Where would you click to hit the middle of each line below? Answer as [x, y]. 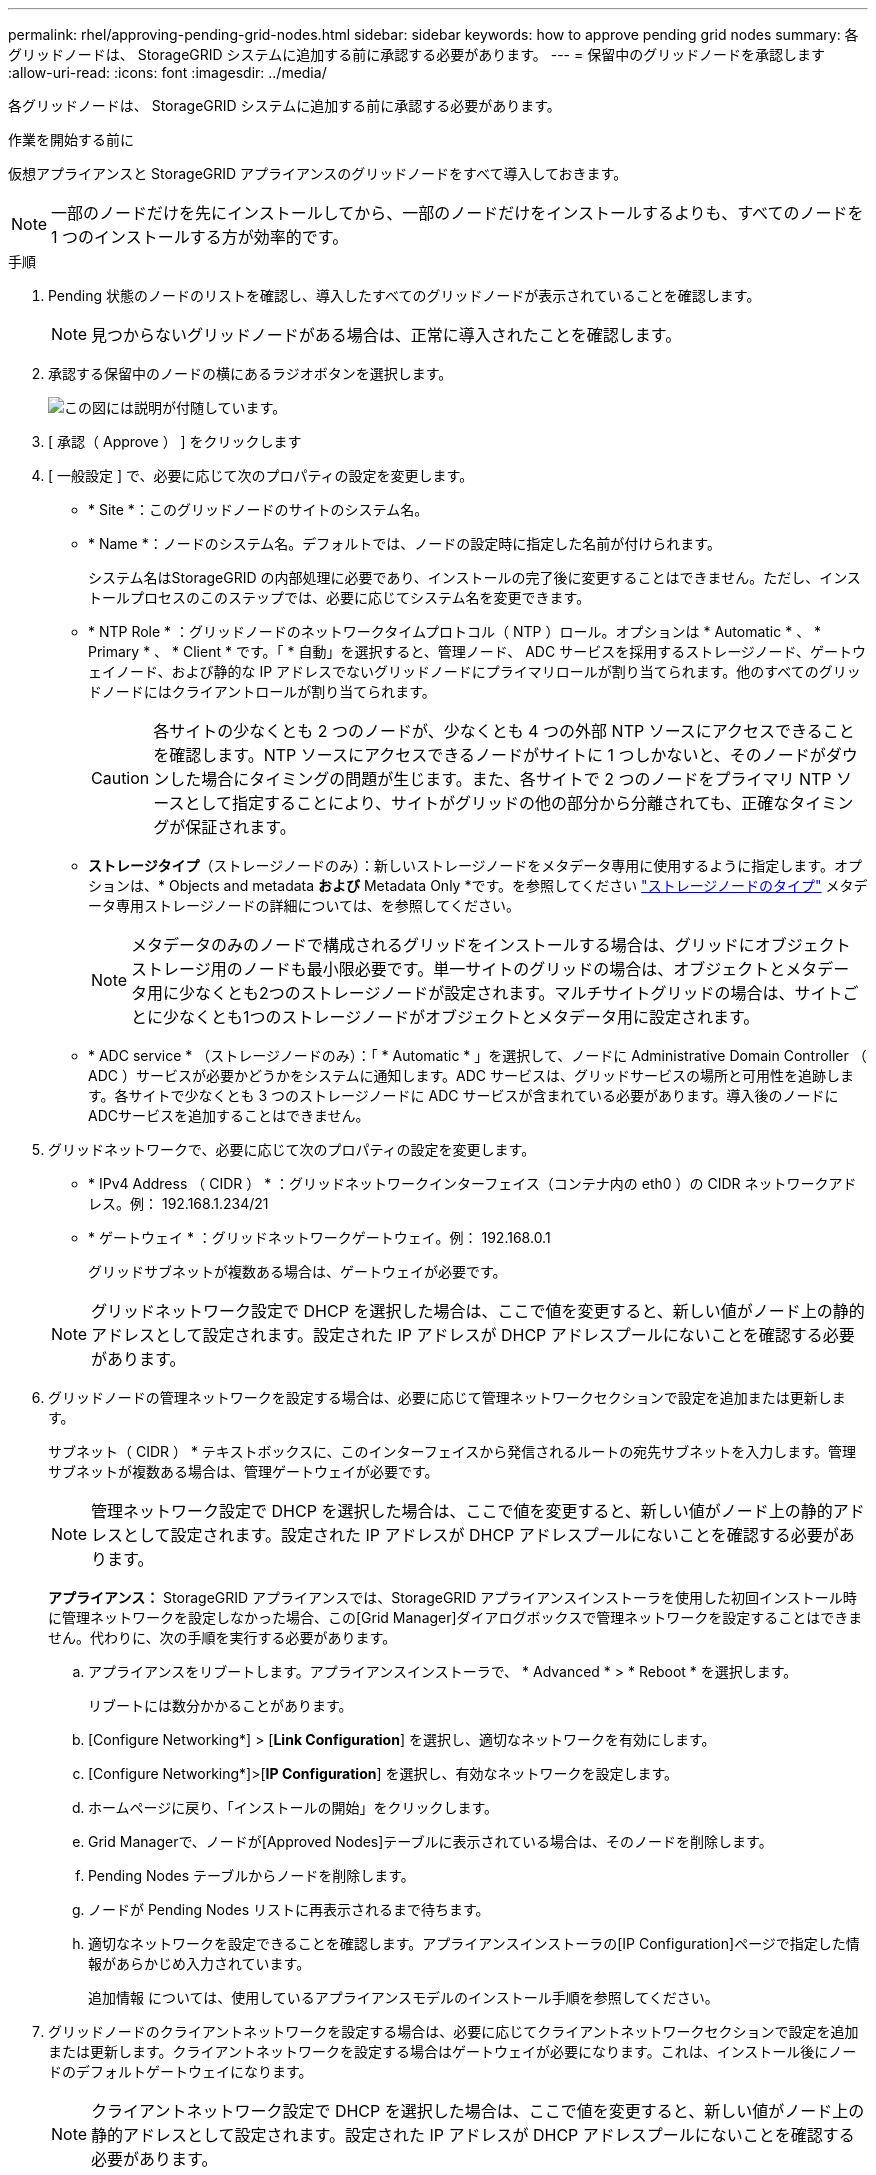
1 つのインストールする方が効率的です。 [200, 237]
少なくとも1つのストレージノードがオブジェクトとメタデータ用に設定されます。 [461, 1017]
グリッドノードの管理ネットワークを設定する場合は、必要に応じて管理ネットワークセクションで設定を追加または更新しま [447, 1397]
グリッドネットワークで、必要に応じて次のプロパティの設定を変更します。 [292, 1149]
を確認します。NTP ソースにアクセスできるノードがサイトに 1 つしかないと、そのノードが [489, 755]
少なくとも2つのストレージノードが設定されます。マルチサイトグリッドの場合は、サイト [511, 993]
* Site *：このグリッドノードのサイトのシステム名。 [258, 509]
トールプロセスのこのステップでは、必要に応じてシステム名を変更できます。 [339, 597]
